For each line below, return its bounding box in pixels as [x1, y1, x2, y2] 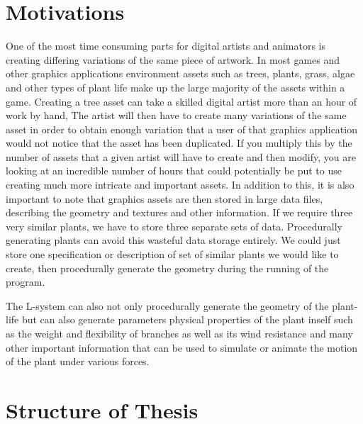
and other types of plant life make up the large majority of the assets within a [6, 79, 345, 94]
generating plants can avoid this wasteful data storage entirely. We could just [6, 233, 341, 247]
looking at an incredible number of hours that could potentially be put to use [6, 163, 342, 178]
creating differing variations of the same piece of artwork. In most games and [6, 52, 340, 67]
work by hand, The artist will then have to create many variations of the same [6, 108, 347, 123]
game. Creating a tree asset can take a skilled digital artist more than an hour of [6, 94, 357, 108]
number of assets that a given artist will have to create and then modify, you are [6, 149, 356, 164]
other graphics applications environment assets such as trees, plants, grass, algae [6, 66, 355, 81]
